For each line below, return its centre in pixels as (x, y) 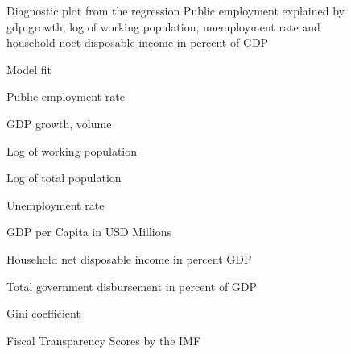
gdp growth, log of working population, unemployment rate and (163, 26)
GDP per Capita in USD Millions (89, 232)
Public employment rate (66, 96)
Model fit (29, 69)
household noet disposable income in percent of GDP (138, 42)
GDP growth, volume (59, 123)
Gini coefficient (43, 313)
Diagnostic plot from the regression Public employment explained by (175, 10)
